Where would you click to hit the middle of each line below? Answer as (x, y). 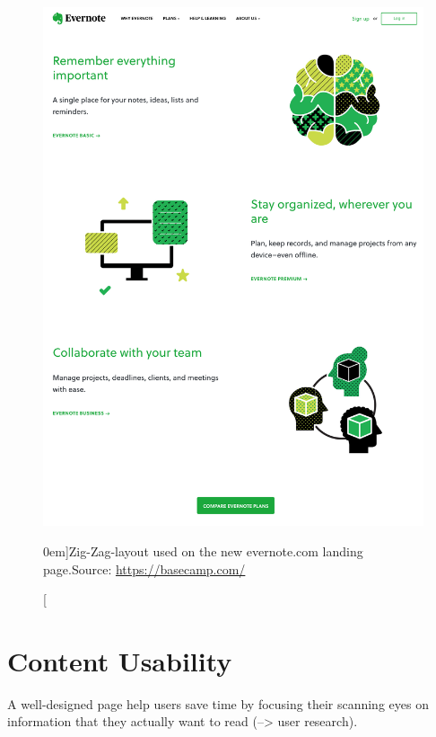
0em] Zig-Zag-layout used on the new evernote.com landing (203, 551)
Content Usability (120, 660)
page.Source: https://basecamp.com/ (144, 568)
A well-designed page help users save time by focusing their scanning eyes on (218, 703)
